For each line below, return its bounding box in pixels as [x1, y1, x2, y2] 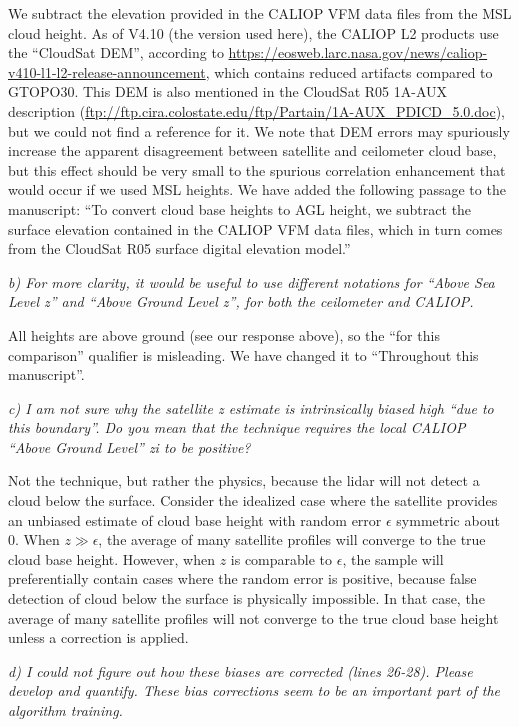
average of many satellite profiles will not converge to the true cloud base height [8, 607, 499, 628]
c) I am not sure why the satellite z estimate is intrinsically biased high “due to [8, 397, 494, 418]
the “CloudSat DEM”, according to [8, 42, 224, 63]
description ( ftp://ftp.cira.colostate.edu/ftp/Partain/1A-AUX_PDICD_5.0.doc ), [8, 100, 505, 121]
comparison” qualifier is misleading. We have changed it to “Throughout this [8, 344, 479, 365]
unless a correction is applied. [8, 627, 189, 648]
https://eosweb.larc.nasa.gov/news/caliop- [228, 42, 488, 63]
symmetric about [396, 509, 500, 530]
